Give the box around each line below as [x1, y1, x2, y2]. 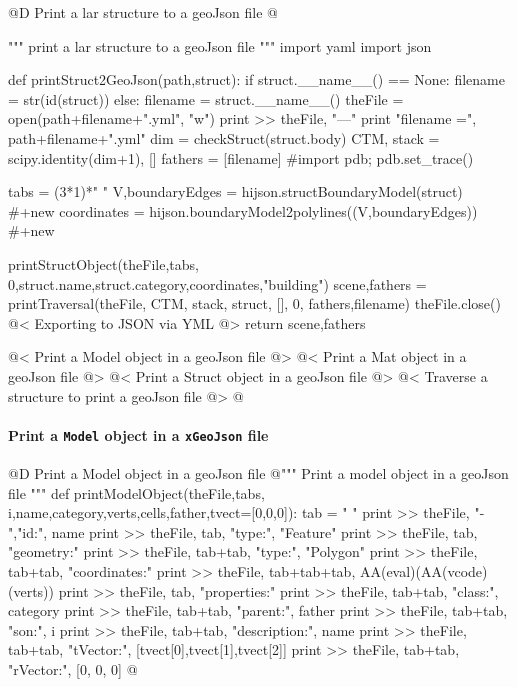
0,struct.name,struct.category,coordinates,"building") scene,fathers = [8, 273, 427, 294]
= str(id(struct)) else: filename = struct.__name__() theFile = [8, 88, 404, 109]
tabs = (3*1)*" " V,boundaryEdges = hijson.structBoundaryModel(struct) [8, 181, 463, 202]
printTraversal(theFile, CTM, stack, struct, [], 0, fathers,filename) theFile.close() [8, 293, 501, 314]
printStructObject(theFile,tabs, [8, 253, 199, 274]
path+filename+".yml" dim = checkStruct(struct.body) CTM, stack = [8, 127, 440, 148]
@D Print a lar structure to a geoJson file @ [8, 2, 279, 22]
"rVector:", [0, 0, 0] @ [8, 658, 138, 679]
